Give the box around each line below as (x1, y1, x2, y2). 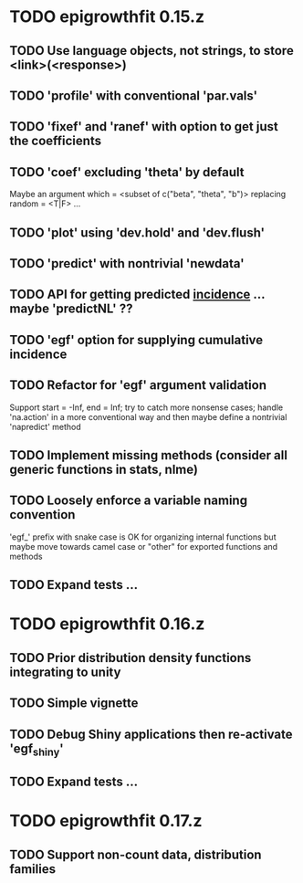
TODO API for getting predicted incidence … (9, 287, 266, 302)
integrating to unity (9, 664, 121, 679)
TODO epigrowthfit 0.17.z (9, 811, 203, 832)
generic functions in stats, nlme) (9, 461, 199, 477)
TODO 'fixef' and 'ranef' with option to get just (9, 119, 278, 134)
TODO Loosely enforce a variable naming (9, 493, 248, 509)
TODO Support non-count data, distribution (9, 846, 262, 862)
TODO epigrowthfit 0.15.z (9, 6, 205, 27)
